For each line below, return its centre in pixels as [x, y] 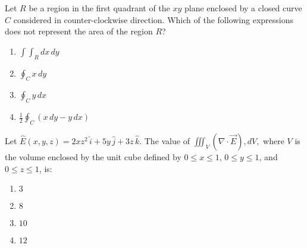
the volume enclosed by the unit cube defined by [93, 156]
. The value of [165, 140]
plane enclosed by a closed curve [243, 8]
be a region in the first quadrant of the [99, 8]
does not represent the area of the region [79, 31]
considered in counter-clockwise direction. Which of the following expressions [153, 19]
